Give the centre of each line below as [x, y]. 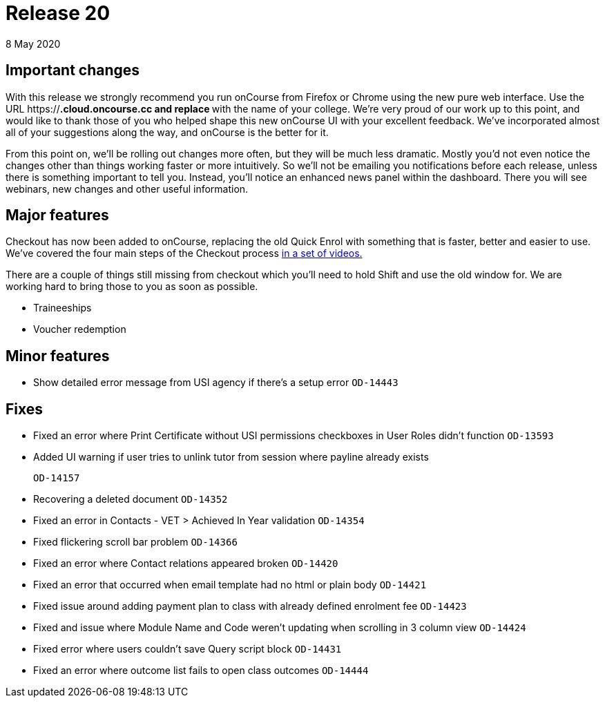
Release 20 [58, 13]
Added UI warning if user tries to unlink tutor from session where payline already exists [231, 457]
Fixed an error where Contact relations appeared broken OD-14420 [186, 564]
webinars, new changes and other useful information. [127, 189]
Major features [57, 215]
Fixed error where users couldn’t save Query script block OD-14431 [188, 649]
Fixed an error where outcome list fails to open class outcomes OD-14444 [201, 671]
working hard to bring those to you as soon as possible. [132, 287]
